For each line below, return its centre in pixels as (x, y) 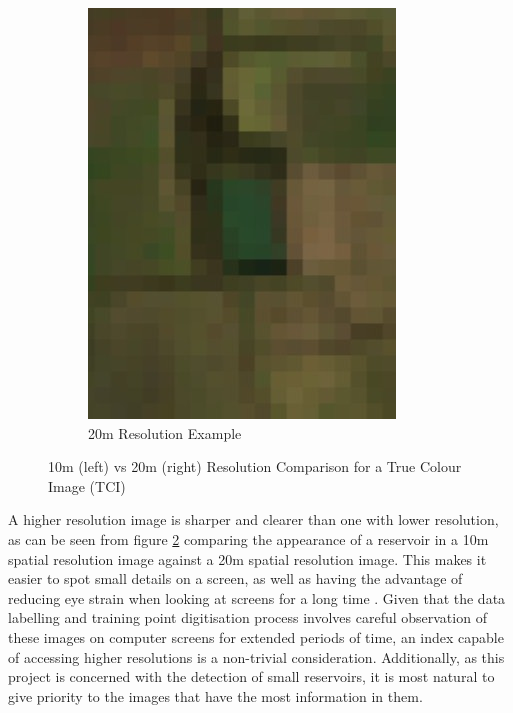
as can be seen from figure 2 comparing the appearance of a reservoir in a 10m (248, 538)
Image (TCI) (87, 485)
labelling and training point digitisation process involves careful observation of (247, 617)
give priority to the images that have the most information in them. (215, 695)
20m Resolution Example (165, 432)
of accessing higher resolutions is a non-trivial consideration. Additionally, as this (256, 656)
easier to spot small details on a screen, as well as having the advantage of (235, 578)
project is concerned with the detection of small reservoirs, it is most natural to (251, 676)
